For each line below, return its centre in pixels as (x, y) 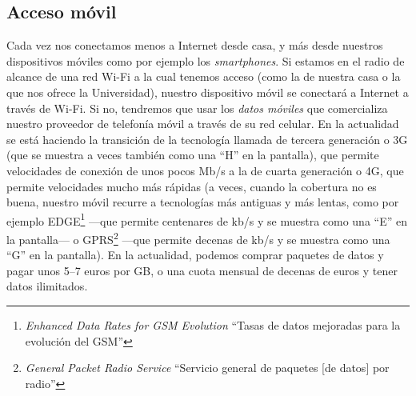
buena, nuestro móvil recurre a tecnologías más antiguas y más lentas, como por (203, 202)
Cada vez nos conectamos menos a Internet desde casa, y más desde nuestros (195, 45)
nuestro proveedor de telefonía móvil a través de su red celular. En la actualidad (203, 124)
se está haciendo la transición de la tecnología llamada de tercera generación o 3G (207, 139)
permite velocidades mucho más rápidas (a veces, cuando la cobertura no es (192, 186)
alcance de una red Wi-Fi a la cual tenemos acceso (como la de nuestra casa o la (204, 76)
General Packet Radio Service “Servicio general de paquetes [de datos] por (207, 368)
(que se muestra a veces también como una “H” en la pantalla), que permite (193, 155)
